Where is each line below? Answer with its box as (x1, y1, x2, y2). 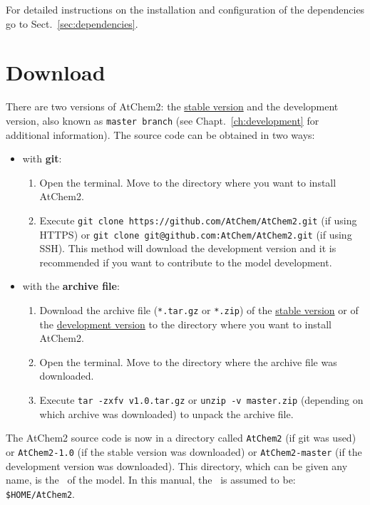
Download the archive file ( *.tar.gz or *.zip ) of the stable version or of (39, 303, 359, 318)
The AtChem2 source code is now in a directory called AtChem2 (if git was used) (6, 430, 356, 445)
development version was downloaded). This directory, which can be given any (6, 458, 348, 473)
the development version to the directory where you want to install (39, 316, 332, 331)
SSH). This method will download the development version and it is (39, 241, 336, 256)
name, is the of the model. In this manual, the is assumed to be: (6, 472, 296, 487)
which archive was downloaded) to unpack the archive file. (39, 406, 294, 421)
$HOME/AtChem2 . (6, 486, 75, 501)
